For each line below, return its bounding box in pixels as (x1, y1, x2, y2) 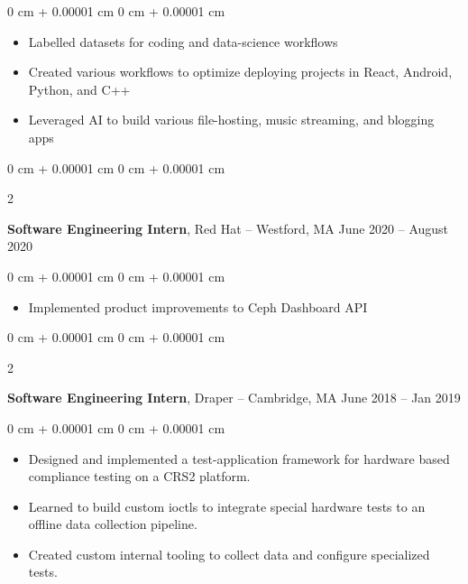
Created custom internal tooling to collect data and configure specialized (28, 544, 430, 563)
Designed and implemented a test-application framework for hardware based (28, 449, 450, 468)
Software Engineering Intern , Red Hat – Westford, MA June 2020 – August (7, 218, 449, 237)
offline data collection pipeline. (28, 514, 197, 533)
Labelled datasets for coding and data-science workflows (28, 32, 338, 51)
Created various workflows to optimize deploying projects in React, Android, (28, 62, 453, 81)
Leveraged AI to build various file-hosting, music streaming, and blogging (28, 110, 435, 129)
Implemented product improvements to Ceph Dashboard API (28, 297, 368, 316)
